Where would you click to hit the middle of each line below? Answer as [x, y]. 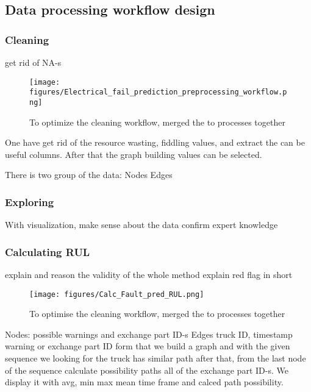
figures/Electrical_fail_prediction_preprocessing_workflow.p [158, 92]
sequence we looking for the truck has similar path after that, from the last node [155, 358]
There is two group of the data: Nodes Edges [89, 175]
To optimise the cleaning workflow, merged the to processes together [157, 314]
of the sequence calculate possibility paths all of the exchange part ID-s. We [147, 370]
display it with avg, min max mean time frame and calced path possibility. [144, 382]
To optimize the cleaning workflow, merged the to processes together [157, 122]
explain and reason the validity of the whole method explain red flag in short [149, 274]
